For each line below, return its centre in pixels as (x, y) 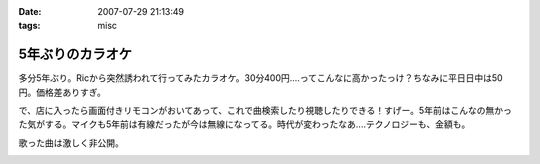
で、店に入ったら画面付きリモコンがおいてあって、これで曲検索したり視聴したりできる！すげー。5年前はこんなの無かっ (265, 111)
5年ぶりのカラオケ (75, 54)
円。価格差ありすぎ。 (62, 92)
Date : (30, 11)
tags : (29, 26)
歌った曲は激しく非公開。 (71, 142)
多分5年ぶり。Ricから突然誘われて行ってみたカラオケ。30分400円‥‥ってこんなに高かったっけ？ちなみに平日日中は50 (261, 78)
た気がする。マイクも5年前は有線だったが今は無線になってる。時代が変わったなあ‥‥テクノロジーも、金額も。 (244, 124)
